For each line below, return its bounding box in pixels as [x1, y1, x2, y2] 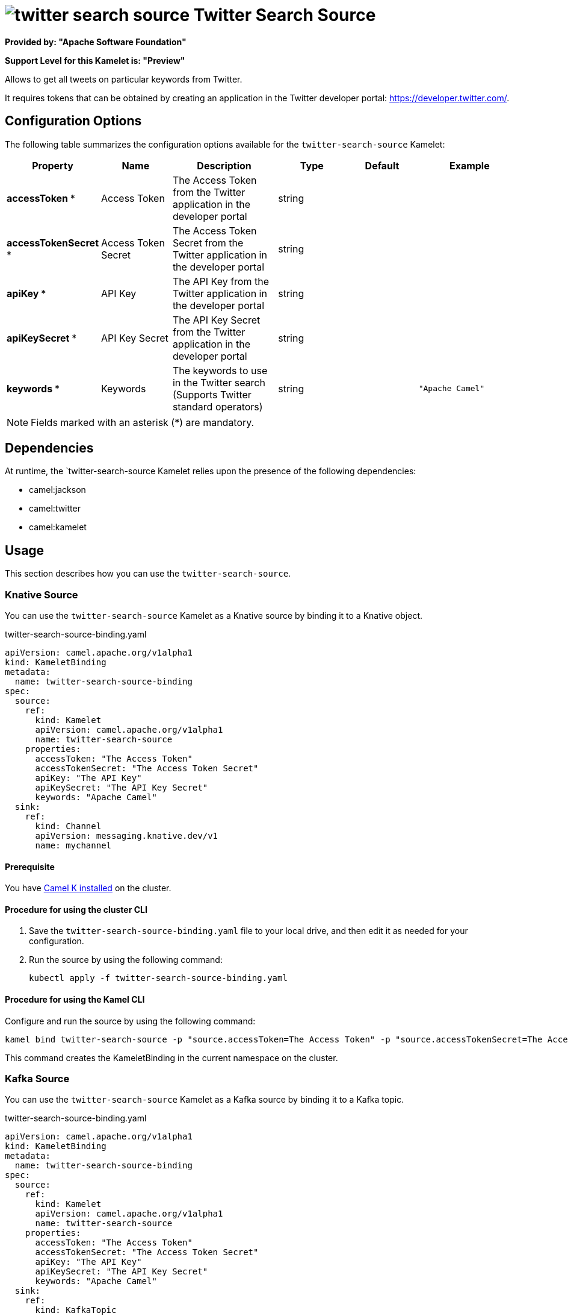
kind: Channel [35, 821, 102, 832]
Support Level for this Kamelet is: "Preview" [5, 55, 185, 66]
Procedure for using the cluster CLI [5, 904, 147, 915]
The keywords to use [172, 364, 268, 377]
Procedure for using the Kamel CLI [5, 994, 145, 1005]
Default [365, 159, 400, 172]
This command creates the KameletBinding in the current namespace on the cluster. [5, 1052, 338, 1063]
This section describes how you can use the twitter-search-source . [5, 568, 291, 579]
